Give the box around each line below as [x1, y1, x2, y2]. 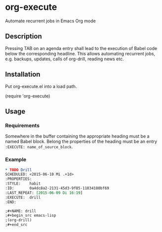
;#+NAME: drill [5, 208, 37, 214]
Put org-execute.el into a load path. [5, 83, 77, 89]
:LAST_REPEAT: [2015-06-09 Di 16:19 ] [5, 190, 83, 195]
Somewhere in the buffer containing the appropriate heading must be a [5, 133, 150, 139]
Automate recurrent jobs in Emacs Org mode [5, 18, 96, 24]
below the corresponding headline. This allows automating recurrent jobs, [5, 50, 156, 56]
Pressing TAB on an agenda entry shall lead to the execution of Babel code [5, 45, 157, 51]
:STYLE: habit [5, 181, 41, 186]
